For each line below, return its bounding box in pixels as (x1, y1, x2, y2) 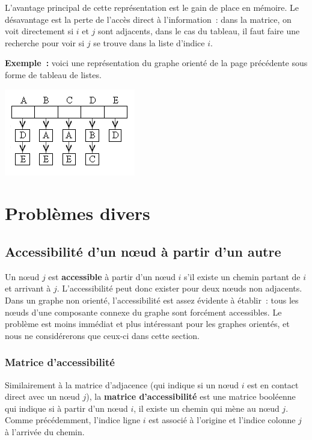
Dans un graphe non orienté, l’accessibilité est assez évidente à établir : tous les (5, 293, 299, 306)
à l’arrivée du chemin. (5, 425, 85, 438)
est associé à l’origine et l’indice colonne (148, 414, 296, 426)
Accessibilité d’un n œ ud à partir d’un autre (5, 242, 281, 260)
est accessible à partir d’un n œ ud (48, 270, 176, 283)
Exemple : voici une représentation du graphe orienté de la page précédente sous (5, 57, 308, 69)
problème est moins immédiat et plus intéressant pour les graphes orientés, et (5, 317, 290, 330)
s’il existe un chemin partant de (184, 270, 301, 283)
